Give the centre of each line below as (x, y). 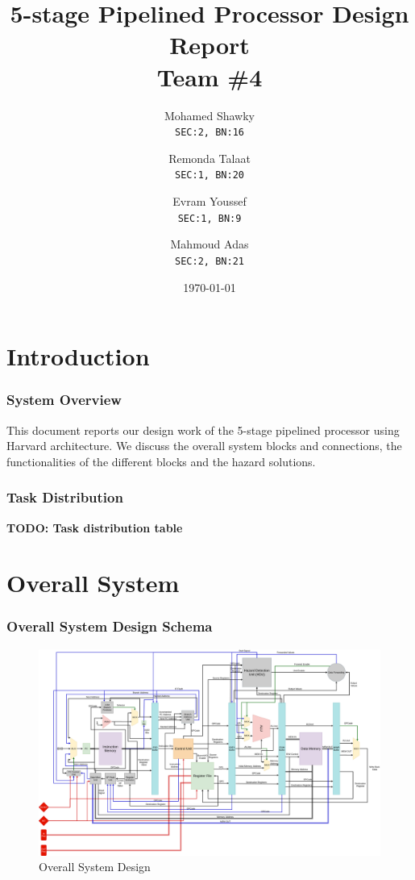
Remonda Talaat (210, 158)
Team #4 (210, 76)
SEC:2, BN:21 (210, 261)
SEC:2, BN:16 (210, 133)
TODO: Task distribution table (95, 527)
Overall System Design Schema (110, 626)
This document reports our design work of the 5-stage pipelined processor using (203, 430)
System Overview (64, 400)
